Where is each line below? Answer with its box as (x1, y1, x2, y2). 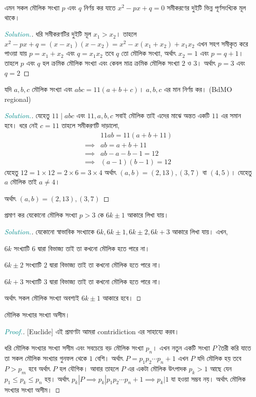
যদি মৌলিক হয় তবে (197, 353, 242, 363)
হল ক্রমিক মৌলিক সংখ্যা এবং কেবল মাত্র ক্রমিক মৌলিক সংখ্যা (42, 57, 180, 68)
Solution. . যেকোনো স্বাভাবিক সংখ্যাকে (4, 226, 95, 237)
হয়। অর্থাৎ (44, 373, 70, 384)
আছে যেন (210, 363, 232, 373)
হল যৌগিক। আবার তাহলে (59, 363, 119, 373)
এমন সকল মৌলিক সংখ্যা (4, 2, 60, 12)
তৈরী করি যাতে (219, 343, 251, 353)
